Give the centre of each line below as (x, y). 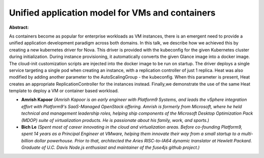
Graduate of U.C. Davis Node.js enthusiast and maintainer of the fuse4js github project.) (110, 148)
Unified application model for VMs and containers (112, 13)
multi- (247, 134)
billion (27, 140)
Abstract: (19, 27)
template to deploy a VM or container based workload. (64, 91)
